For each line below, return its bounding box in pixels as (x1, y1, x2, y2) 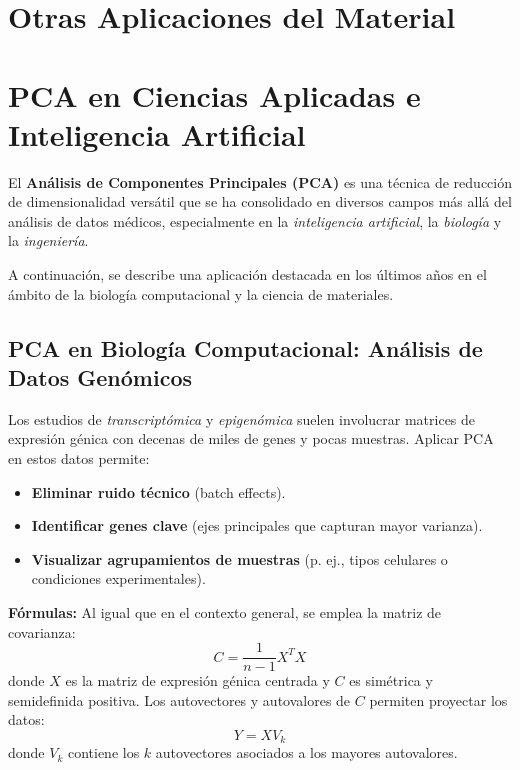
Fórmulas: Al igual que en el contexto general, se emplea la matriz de (8, 602, 442, 622)
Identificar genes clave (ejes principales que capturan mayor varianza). (31, 515, 483, 536)
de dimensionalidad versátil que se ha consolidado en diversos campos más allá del (8, 191, 512, 212)
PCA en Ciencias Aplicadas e (8, 74, 421, 115)
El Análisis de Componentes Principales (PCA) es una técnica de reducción (8, 171, 512, 192)
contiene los (67, 742, 140, 763)
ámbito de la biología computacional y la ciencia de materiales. (8, 283, 394, 304)
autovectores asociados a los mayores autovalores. (155, 742, 458, 763)
